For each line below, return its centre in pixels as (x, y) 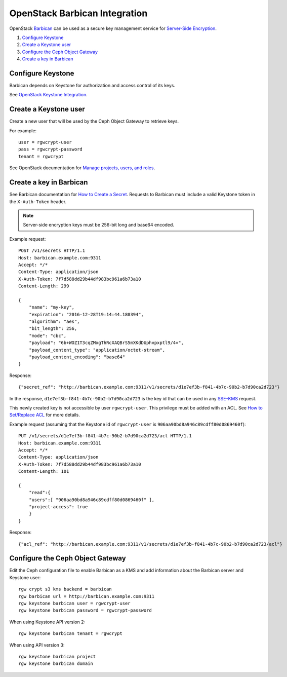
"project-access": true (58, 507)
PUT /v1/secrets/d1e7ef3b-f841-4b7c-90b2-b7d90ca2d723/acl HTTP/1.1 (105, 436)
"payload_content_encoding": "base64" (77, 357)
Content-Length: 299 (44, 286)
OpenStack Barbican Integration (78, 13)
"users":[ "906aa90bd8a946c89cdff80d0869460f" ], (91, 500)
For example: (23, 130)
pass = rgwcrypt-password (51, 149)
